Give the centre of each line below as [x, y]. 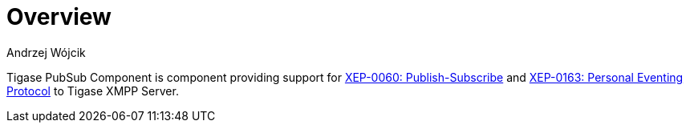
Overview [59, 17]
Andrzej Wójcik [46, 52]
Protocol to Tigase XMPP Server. [93, 91]
